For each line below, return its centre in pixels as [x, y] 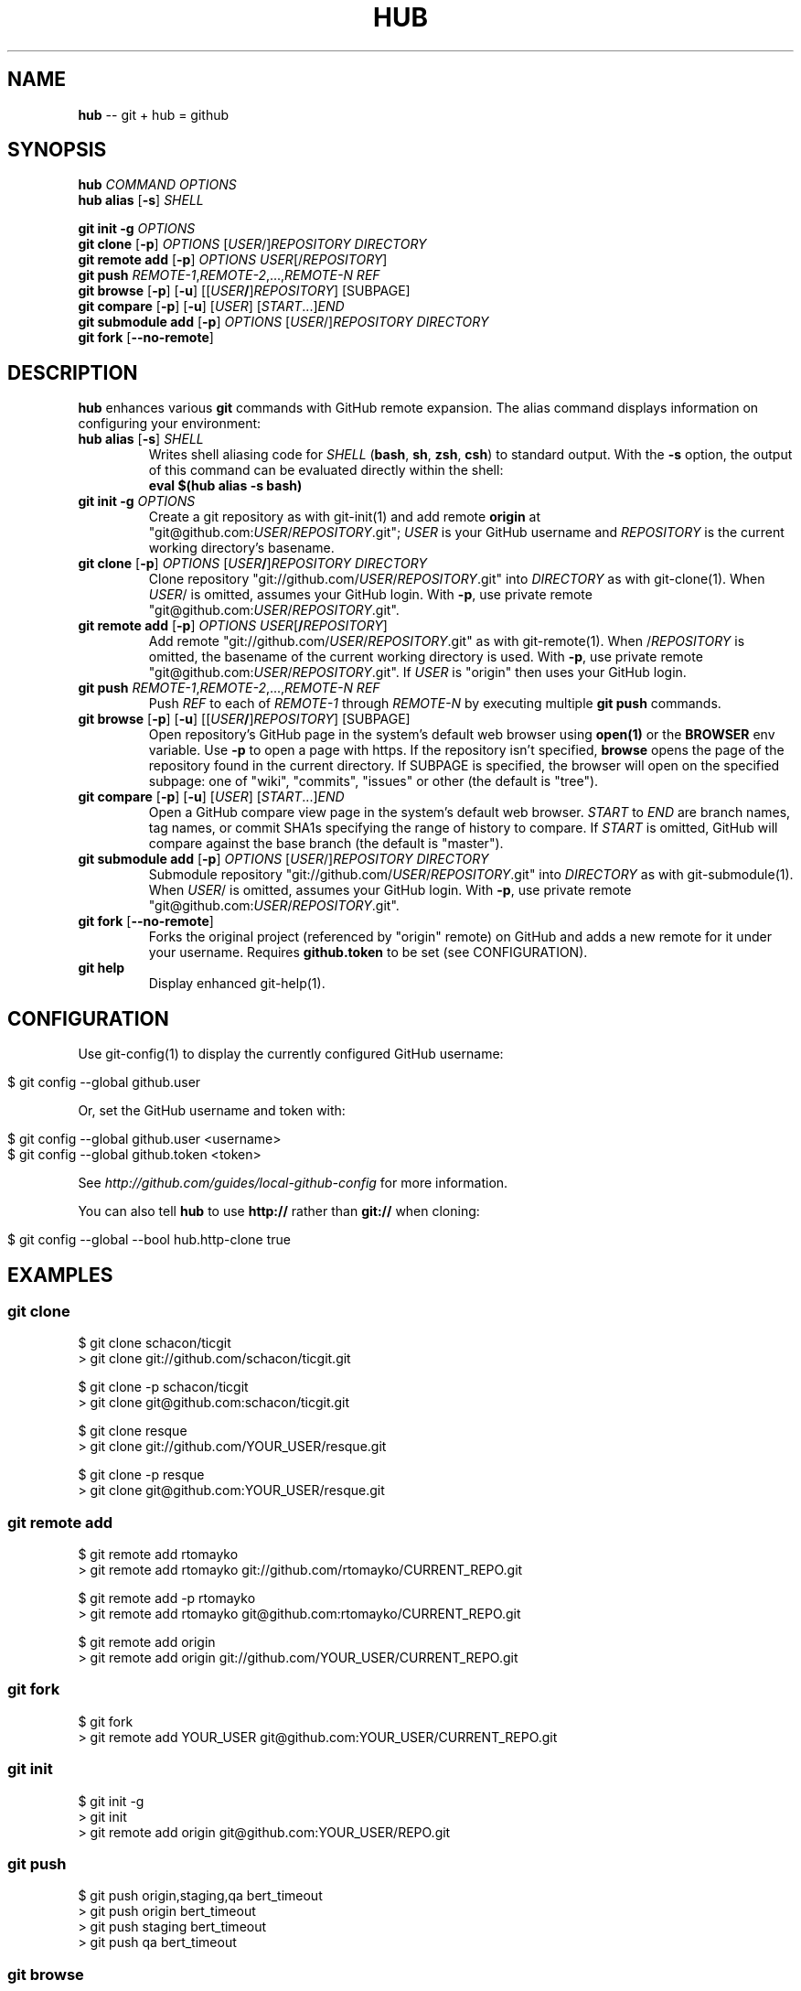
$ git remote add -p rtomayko [167, 1598]
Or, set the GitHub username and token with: [212, 1111]
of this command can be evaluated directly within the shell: [326, 470]
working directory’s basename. [241, 548]
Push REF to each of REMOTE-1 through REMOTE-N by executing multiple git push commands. [435, 704]
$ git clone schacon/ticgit [155, 1343]
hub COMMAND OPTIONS [157, 185]
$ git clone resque [133, 1431]
